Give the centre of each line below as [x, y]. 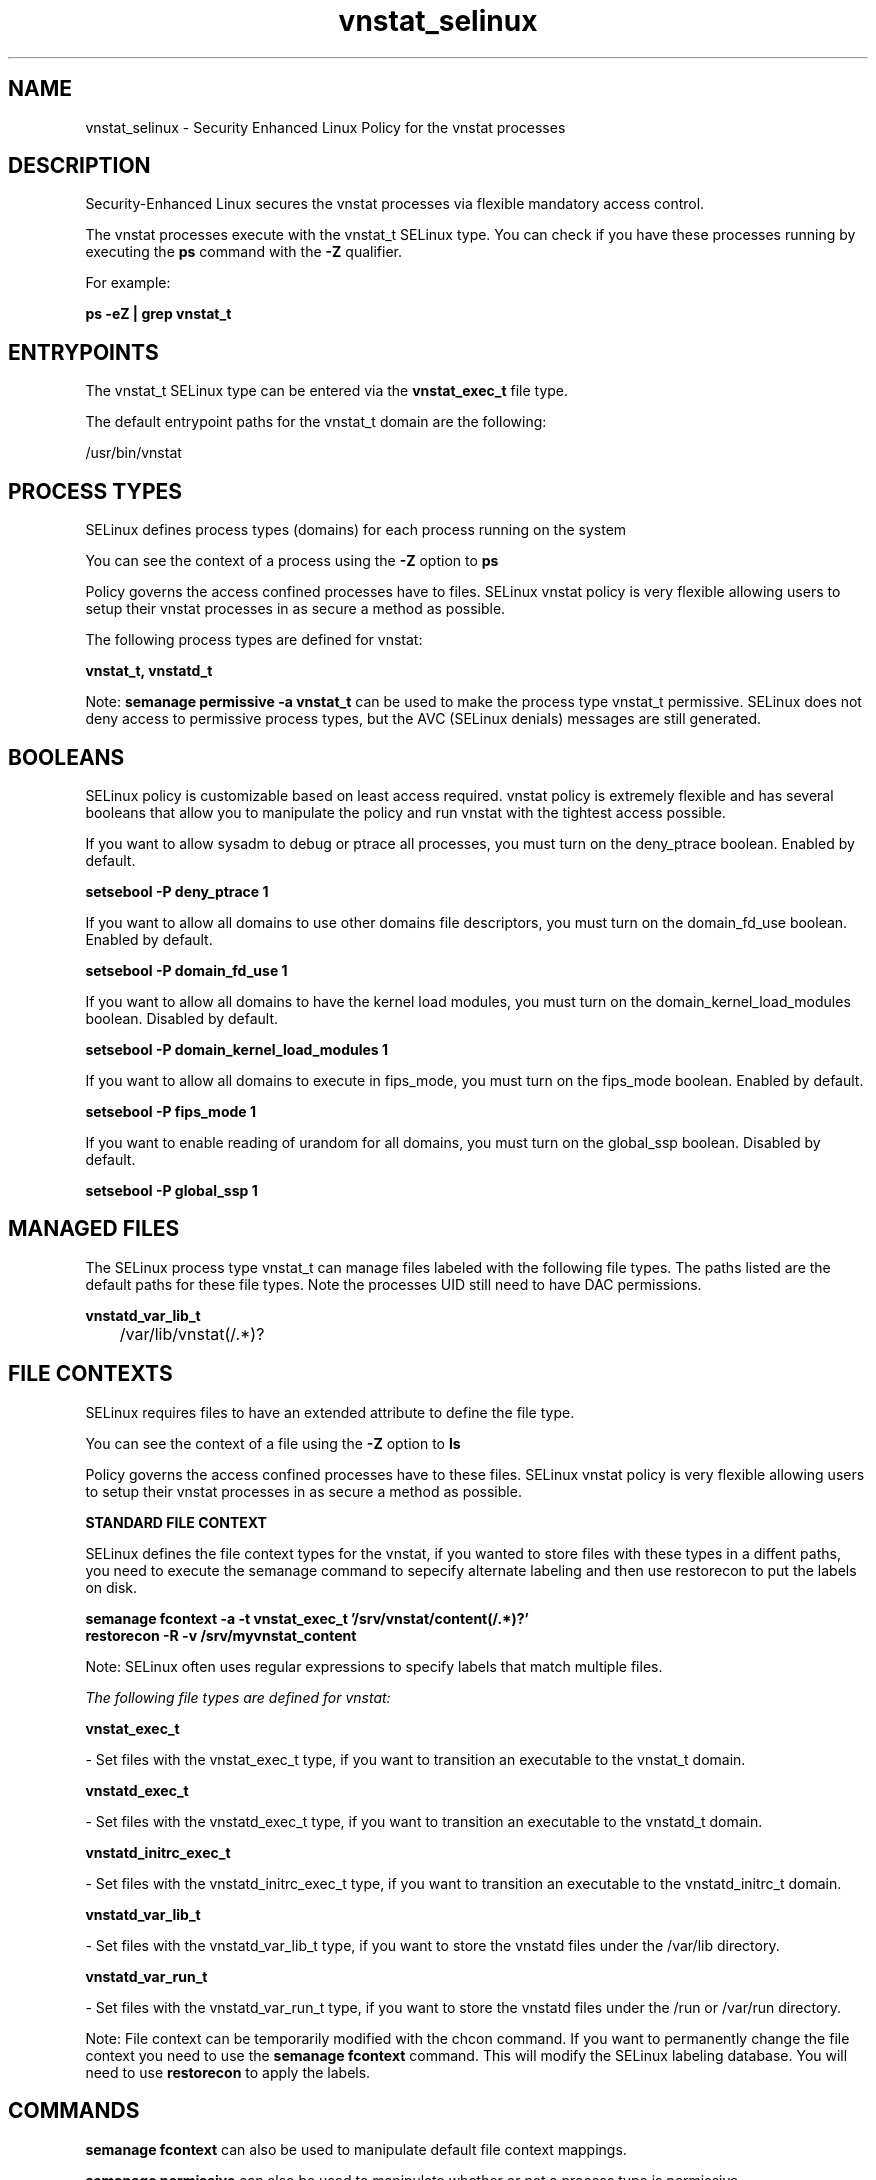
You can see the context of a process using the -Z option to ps [292, 561]
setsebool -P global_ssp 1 [171, 1190]
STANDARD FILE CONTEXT [176, 1522]
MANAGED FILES [94, 1229]
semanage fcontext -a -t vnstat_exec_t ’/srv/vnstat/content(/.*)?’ [307, 1618]
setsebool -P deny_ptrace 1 [177, 891]
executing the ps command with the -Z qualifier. [243, 252]
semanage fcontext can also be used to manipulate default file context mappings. [356, 2149]
